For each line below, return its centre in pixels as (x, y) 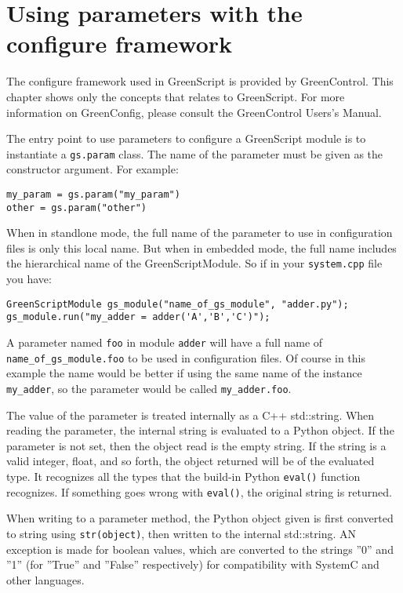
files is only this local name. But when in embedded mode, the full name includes (201, 247)
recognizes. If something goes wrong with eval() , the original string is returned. (199, 491)
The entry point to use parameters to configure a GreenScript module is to (186, 138)
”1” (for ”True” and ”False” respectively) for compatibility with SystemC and (193, 564)
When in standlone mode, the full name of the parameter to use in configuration (200, 233)
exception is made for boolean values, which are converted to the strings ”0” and (200, 549)
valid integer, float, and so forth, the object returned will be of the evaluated (191, 461)
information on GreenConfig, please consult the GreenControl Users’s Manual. (194, 112)
